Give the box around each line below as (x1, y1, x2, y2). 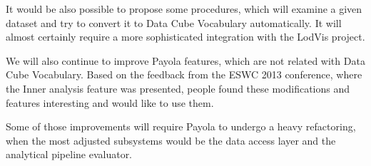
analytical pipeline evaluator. (6, 147, 133, 162)
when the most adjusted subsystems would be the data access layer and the (6, 133, 336, 147)
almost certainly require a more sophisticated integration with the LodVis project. (6, 29, 365, 44)
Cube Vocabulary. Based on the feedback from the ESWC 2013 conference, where (6, 67, 362, 82)
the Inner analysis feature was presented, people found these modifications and (6, 81, 350, 95)
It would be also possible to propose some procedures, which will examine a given (6, 1, 362, 16)
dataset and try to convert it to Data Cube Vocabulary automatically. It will (6, 15, 342, 30)
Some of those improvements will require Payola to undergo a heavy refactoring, (6, 119, 356, 134)
